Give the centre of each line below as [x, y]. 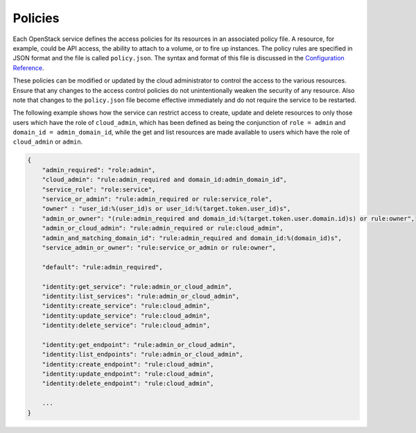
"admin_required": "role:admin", [99, 170]
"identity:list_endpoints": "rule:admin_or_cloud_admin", [142, 355]
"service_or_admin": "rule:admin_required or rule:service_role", [157, 199]
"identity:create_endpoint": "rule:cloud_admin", [128, 364]
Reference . [28, 68]
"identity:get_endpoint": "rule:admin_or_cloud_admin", [139, 345]
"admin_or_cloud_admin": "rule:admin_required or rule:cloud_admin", [163, 228]
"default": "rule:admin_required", [102, 267]
